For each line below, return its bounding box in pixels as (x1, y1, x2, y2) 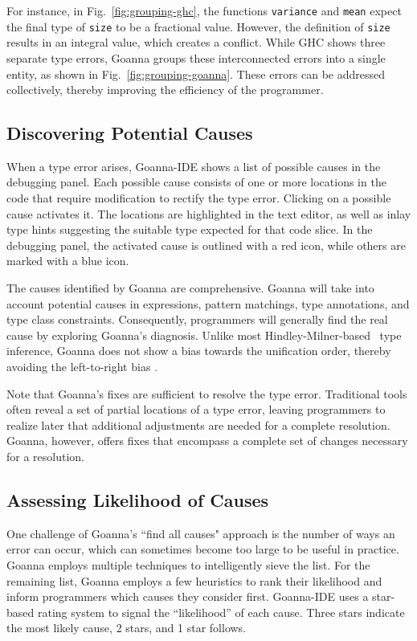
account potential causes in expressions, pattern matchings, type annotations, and (6, 295, 410, 312)
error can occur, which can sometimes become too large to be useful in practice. (6, 541, 399, 557)
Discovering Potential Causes (6, 120, 253, 145)
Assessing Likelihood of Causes (6, 487, 269, 512)
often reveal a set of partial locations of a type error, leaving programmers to (6, 401, 386, 418)
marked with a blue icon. (6, 252, 129, 269)
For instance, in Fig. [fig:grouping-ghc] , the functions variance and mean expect (6, 2, 402, 18)
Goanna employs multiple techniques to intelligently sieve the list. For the (6, 556, 370, 573)
